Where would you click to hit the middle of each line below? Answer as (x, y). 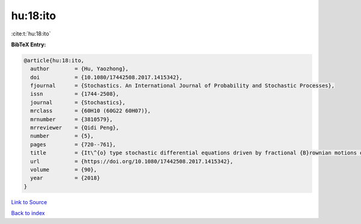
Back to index (28, 213)
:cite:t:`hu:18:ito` (31, 34)
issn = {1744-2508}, (75, 94)
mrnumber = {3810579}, (72, 119)
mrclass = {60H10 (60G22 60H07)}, (91, 111)
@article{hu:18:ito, (54, 60)
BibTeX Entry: (29, 44)
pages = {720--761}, (73, 144)
